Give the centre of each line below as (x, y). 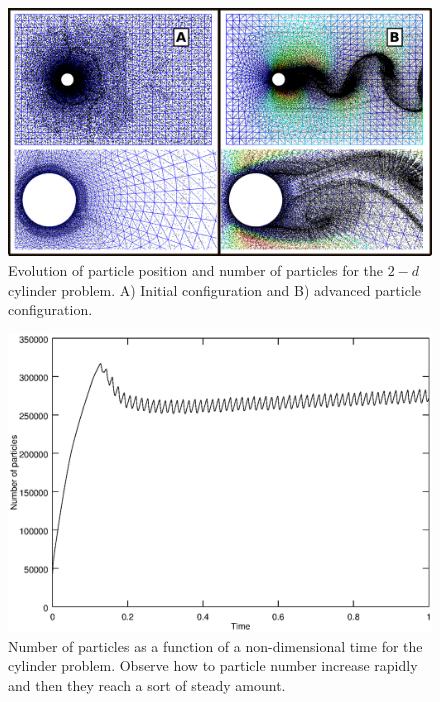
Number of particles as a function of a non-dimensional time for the (215, 645)
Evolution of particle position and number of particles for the (196, 270)
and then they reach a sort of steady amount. (147, 684)
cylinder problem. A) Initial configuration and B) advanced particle (215, 289)
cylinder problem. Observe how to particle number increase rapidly (213, 665)
